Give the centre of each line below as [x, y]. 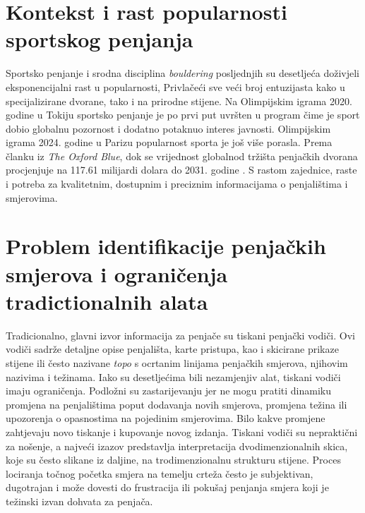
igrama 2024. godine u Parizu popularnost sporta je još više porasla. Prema [169, 142]
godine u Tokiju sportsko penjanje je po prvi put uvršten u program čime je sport [183, 115]
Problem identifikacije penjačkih [166, 246]
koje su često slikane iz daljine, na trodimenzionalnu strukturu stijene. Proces [173, 460]
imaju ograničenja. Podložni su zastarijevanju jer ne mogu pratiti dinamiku [169, 391]
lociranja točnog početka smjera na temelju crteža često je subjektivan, [160, 473]
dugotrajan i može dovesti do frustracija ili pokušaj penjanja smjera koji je [167, 487]
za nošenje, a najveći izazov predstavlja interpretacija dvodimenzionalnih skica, [177, 446]
